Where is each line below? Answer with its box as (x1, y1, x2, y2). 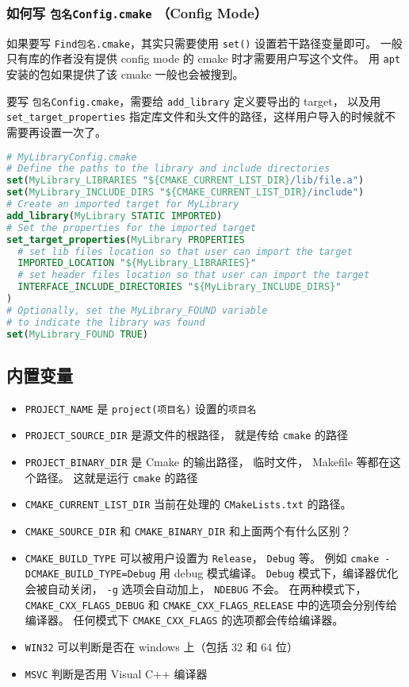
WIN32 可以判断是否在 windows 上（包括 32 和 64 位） (25, 639, 299, 655)
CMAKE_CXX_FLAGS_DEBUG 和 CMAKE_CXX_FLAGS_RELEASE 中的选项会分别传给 (25, 596, 397, 612)
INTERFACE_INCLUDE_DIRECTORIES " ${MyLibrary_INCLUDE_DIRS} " (17, 281, 342, 293)
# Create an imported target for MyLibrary (6, 199, 239, 210)
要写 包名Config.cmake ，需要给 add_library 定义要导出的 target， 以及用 (6, 92, 381, 109)
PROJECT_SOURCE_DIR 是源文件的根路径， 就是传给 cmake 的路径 (25, 426, 349, 443)
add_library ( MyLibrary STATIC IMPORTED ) (6, 210, 223, 222)
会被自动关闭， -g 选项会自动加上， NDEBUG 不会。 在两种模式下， (25, 581, 367, 597)
